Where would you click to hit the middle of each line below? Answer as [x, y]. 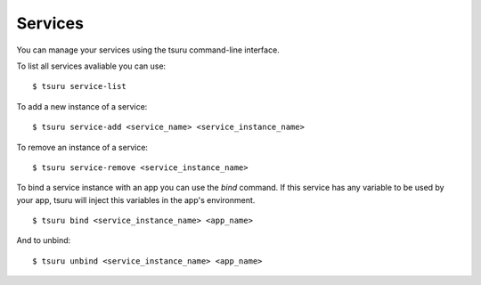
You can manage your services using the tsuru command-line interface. [148, 50]
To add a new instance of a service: [82, 106]
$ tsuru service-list [79, 86]
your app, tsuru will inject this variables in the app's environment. [136, 199]
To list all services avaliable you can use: [91, 66]
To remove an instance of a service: [82, 147]
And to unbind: [44, 240]
